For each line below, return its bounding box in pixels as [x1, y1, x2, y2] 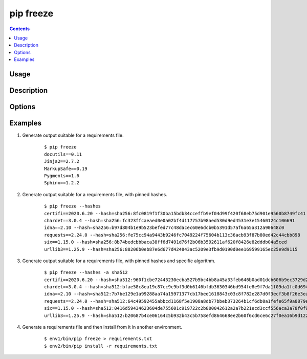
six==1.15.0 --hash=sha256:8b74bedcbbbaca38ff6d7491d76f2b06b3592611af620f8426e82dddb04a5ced [44, 239, 287, 245]
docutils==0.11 [44, 151, 82, 157]
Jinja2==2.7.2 [44, 159, 79, 164]
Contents [9, 26, 30, 32]
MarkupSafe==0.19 [44, 165, 87, 172]
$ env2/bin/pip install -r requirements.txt [44, 343, 158, 349]
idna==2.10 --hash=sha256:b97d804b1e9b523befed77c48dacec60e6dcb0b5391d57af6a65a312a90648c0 [44, 225, 284, 230]
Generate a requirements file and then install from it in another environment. [22, 324, 183, 330]
